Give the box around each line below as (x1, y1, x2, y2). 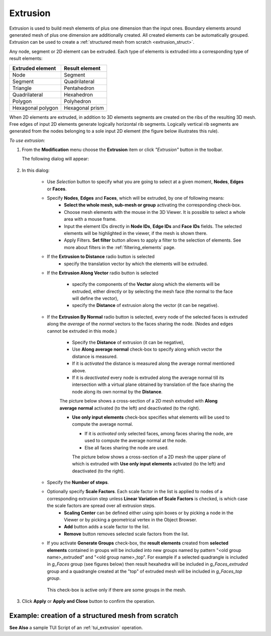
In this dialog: (22, 167, 50, 173)
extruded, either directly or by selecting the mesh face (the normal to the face (72, 288, 233, 294)
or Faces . (47, 186, 67, 192)
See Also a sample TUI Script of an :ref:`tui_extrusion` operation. (9, 624, 143, 630)
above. (72, 367, 86, 373)
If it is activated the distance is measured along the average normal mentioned (72, 360, 235, 367)
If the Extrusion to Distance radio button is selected (47, 254, 155, 260)
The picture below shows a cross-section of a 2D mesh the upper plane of (72, 453, 226, 460)
